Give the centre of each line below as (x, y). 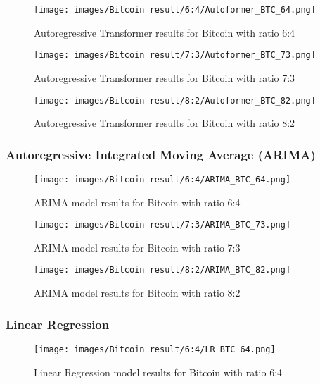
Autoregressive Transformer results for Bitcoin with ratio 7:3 (165, 77)
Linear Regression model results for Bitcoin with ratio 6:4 (158, 372)
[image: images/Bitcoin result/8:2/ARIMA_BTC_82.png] (162, 270)
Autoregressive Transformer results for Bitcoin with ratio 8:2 (165, 123)
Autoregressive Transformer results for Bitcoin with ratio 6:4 (165, 32)
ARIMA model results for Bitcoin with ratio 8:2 (137, 293)
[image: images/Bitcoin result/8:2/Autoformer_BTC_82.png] (175, 100)
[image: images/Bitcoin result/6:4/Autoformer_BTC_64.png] (175, 10)
